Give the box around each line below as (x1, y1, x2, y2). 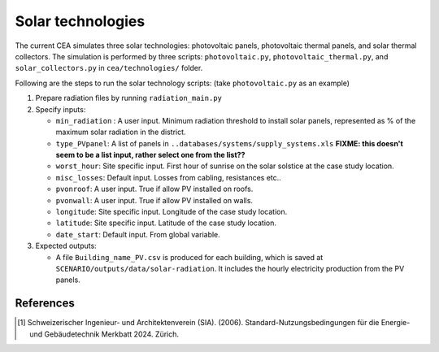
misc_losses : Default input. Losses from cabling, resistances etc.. (55, 172, 282, 182)
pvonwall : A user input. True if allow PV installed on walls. (55, 195, 254, 205)
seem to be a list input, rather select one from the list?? (55, 150, 246, 160)
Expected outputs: (35, 241, 97, 251)
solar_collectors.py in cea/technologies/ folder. (15, 63, 203, 73)
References (15, 297, 75, 311)
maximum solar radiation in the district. (55, 127, 186, 137)
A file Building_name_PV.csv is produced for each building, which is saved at (55, 252, 324, 262)
